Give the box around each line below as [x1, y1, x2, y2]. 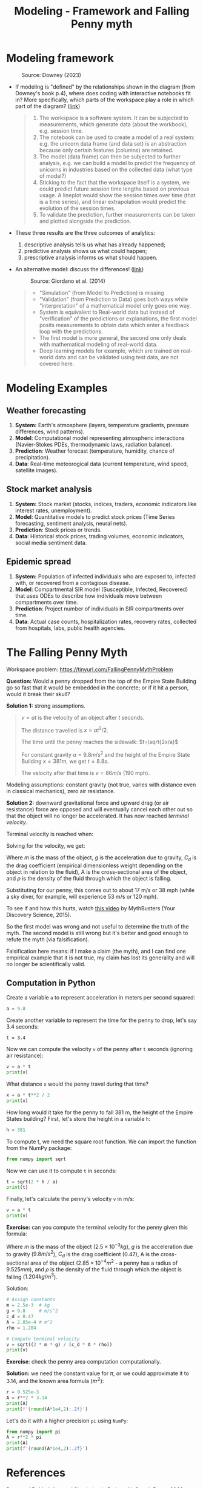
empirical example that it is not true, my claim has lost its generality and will [6, 954, 195, 961]
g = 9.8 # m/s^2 [6, 1308, 59, 1314]
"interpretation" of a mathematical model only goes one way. [39, 302, 191, 309]
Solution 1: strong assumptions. [6, 702, 86, 709]
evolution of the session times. [39, 205, 116, 212]
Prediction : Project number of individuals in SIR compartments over [15, 605, 184, 612]
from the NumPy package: [6, 1144, 72, 1151]
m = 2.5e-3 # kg [6, 1302, 50, 1308]
